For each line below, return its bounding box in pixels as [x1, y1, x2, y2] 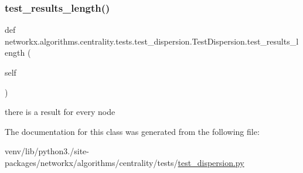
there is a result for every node [5, 106, 115, 118]
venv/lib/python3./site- [5, 145, 89, 157]
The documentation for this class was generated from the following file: [5, 125, 260, 137]
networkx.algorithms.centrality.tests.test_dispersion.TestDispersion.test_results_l [5, 35, 299, 47]
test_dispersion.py [178, 156, 244, 168]
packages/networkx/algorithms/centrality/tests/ [5, 156, 178, 168]
